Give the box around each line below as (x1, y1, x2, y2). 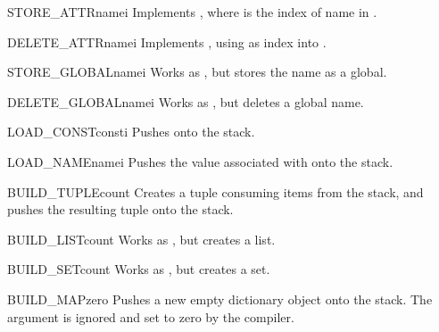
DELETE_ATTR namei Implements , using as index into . (7, 32, 327, 51)
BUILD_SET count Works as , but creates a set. (7, 260, 270, 278)
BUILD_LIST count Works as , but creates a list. (7, 229, 276, 248)
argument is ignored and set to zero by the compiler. (7, 307, 294, 326)
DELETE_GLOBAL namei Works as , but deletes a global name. (7, 92, 364, 111)
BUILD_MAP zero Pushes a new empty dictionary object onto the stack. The (7, 289, 433, 308)
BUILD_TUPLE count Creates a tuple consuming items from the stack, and (7, 182, 424, 201)
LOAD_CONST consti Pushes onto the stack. (7, 122, 255, 141)
